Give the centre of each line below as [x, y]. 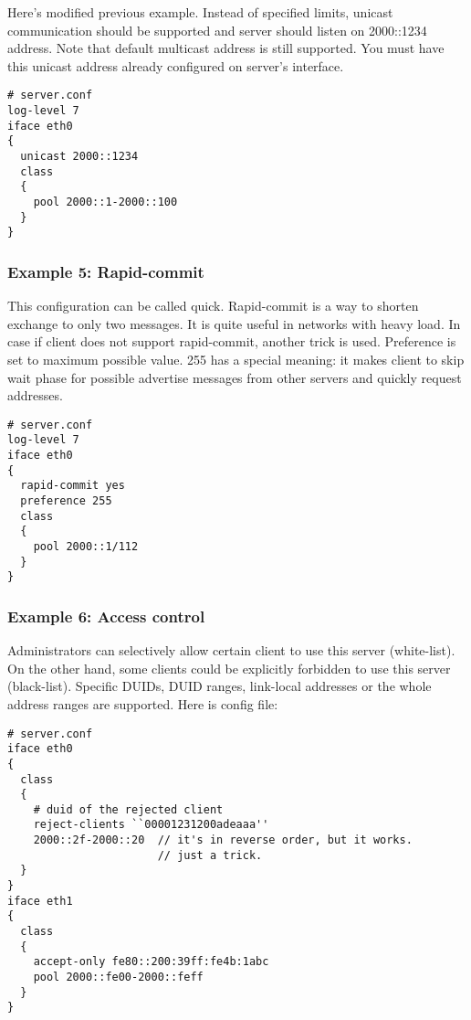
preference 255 [66, 501]
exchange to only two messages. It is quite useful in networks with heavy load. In [234, 323]
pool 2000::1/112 [86, 546]
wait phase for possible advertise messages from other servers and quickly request [235, 377]
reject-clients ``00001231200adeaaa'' [151, 825]
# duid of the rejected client [128, 809]
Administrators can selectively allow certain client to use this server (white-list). [231, 650]
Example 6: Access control [106, 616]
